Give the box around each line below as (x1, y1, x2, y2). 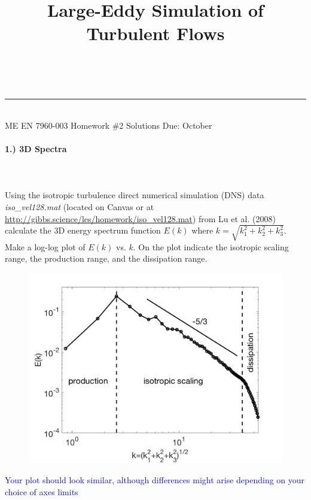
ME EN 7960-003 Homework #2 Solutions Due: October (5, 119, 212, 131)
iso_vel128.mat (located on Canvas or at (5, 200, 154, 213)
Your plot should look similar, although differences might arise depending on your (5, 474, 305, 486)
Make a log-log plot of (5, 240, 86, 253)
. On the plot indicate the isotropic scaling (133, 240, 289, 253)
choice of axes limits (5, 486, 78, 498)
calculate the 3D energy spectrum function (5, 224, 161, 237)
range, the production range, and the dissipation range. (5, 252, 208, 265)
